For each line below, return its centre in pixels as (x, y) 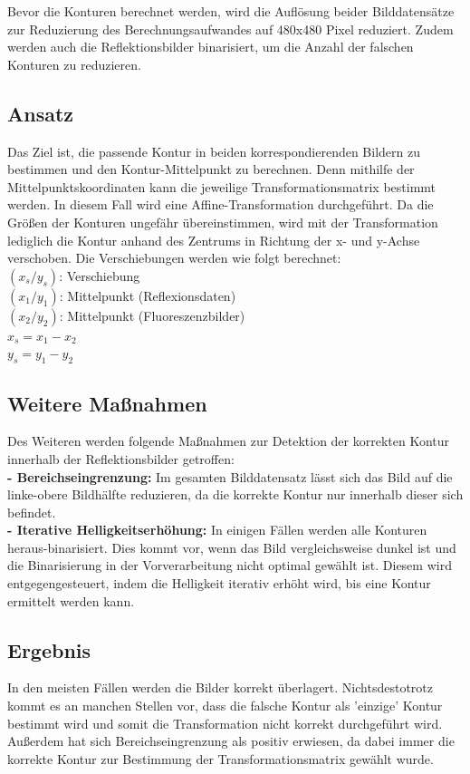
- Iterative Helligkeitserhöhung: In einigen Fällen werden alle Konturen (217, 530)
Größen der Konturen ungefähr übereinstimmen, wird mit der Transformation (223, 222)
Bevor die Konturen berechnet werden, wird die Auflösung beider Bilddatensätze (231, 11)
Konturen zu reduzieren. (74, 64)
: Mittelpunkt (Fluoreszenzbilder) (152, 315)
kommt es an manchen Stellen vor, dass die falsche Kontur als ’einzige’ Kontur (225, 706)
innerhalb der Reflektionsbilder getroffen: (121, 458)
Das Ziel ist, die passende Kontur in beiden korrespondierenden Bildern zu (214, 151)
